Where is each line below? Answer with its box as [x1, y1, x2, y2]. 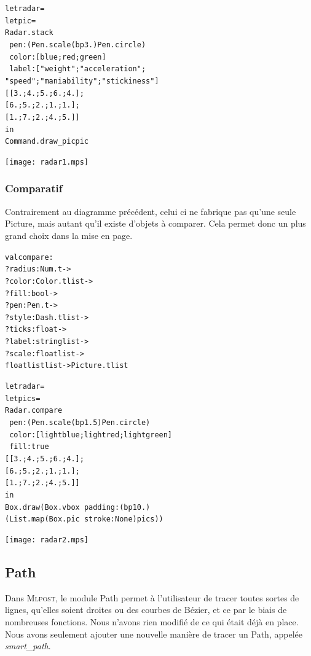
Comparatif [5, 181, 63, 196]
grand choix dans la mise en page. [5, 228, 133, 241]
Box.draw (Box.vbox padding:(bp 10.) [5, 502, 151, 512]
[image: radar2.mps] [5, 535, 89, 544]
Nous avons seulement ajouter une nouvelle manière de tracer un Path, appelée [5, 627, 302, 640]
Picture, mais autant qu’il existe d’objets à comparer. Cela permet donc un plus [5, 217, 306, 230]
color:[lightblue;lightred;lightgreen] [9, 430, 173, 439]
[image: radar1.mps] [5, 157, 89, 166]
